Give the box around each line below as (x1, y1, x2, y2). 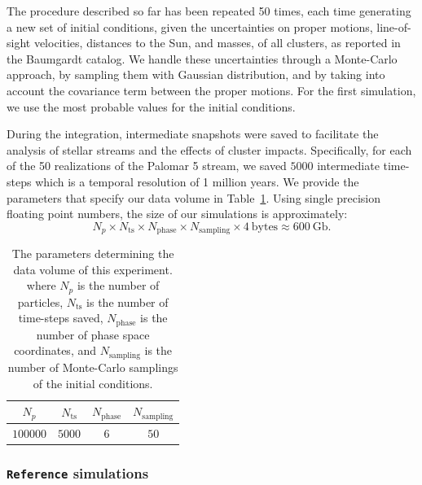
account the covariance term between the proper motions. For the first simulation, (7, 81, 416, 98)
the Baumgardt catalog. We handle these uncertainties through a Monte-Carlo (7, 50, 398, 67)
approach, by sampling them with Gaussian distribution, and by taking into (7, 66, 385, 83)
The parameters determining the (11, 245, 174, 262)
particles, (17, 293, 64, 310)
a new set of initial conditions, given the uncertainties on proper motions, (7, 18, 373, 35)
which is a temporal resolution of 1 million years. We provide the (35, 173, 359, 190)
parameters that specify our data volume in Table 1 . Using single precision (7, 189, 381, 206)
